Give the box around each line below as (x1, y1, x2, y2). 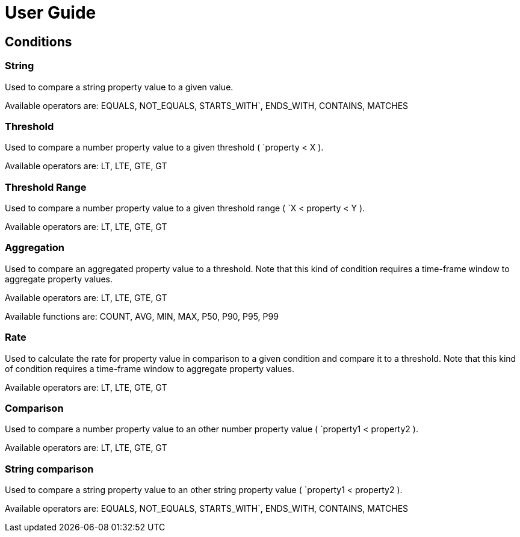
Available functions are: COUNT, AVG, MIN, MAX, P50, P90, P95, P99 (5, 311, 279, 321)
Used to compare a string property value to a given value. (5, 81, 234, 92)
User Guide (5, 2, 96, 23)
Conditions (5, 34, 72, 49)
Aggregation (5, 241, 64, 254)
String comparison (5, 462, 94, 475)
